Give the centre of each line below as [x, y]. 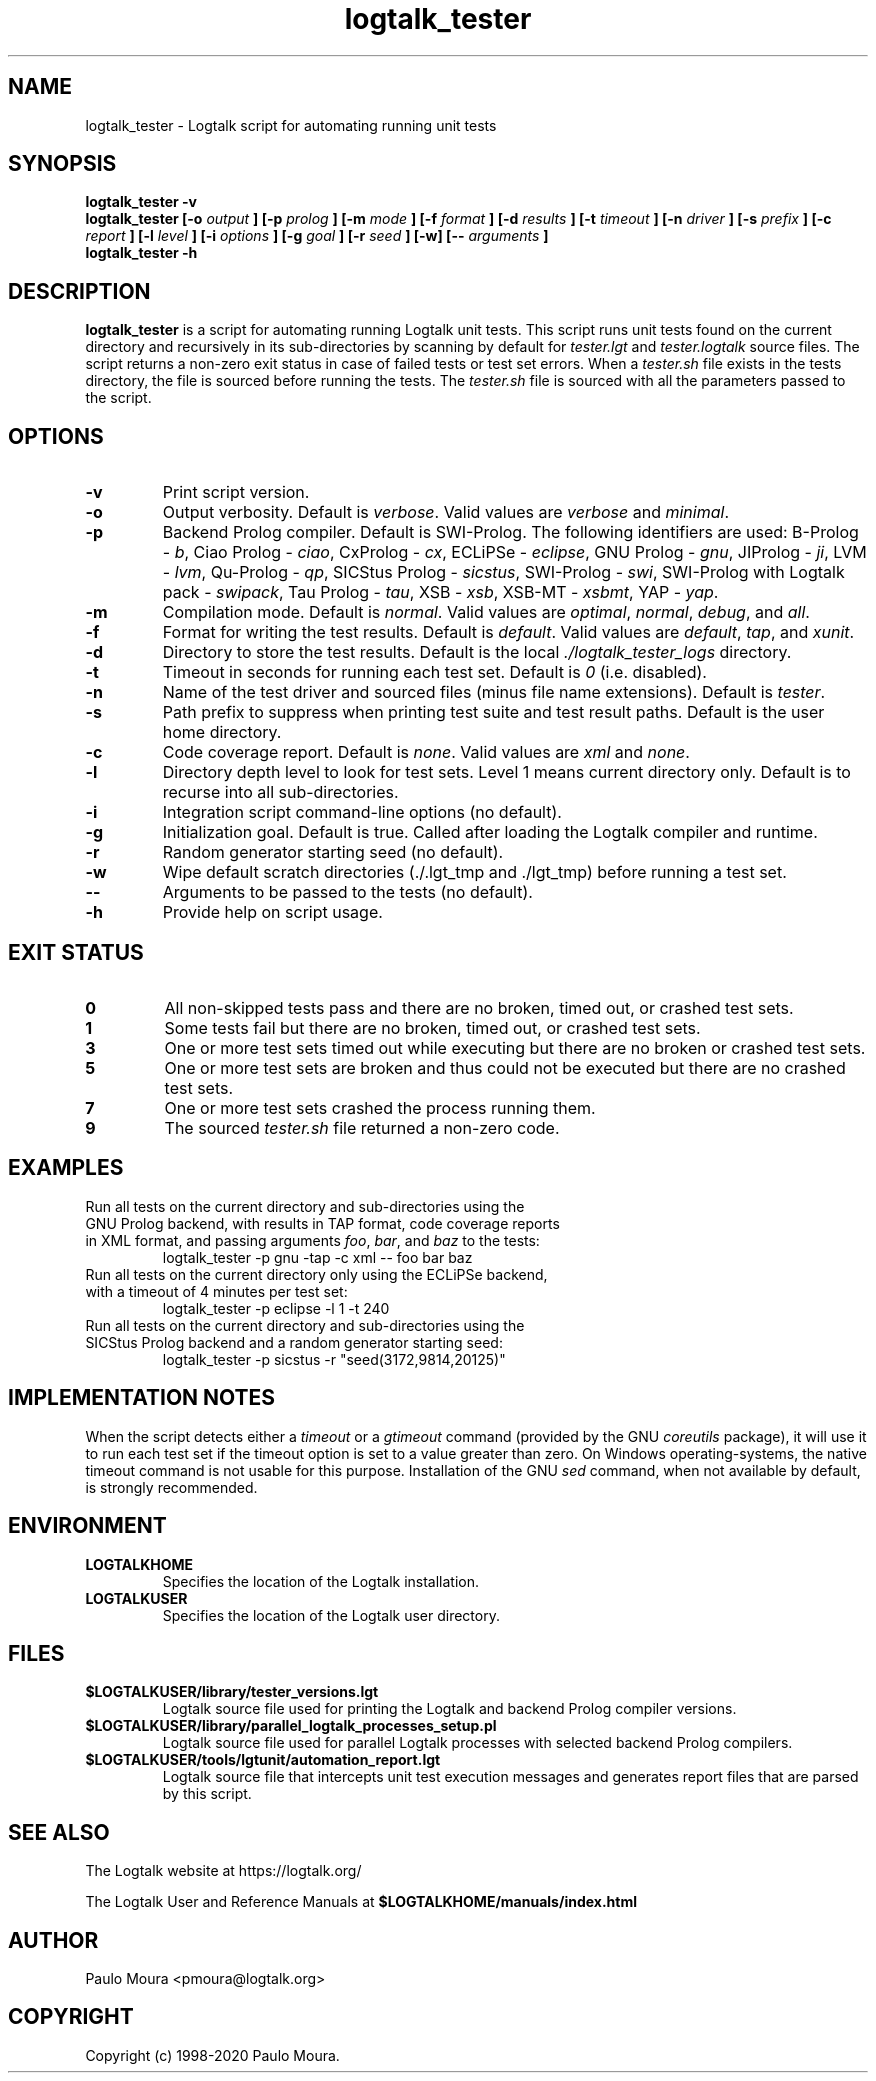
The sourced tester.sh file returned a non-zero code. [362, 1127]
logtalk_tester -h [141, 253]
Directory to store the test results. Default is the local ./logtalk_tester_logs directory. [477, 652]
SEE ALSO [59, 1832]
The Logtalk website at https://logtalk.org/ [223, 1871]
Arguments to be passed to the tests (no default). [347, 892]
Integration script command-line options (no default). [362, 812]
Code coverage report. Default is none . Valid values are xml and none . [426, 752]
